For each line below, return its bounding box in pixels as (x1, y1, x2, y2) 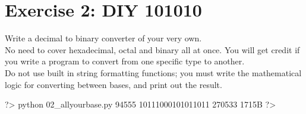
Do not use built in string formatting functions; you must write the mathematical (5, 66, 302, 79)
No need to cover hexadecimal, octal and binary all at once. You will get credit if (5, 43, 300, 56)
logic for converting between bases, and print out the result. (5, 78, 222, 90)
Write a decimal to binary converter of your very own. (5, 32, 202, 44)
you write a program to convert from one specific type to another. (5, 55, 245, 67)
